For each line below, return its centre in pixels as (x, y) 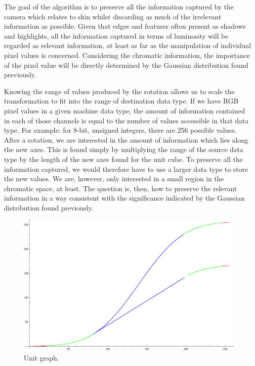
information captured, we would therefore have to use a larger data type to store (126, 169)
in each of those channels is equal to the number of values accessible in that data (126, 120)
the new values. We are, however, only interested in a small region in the (114, 179)
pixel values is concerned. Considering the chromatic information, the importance (127, 55)
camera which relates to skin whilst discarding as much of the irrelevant (113, 16)
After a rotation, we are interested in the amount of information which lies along (126, 139)
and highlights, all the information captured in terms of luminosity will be (116, 35)
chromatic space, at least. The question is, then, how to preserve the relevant (121, 188)
